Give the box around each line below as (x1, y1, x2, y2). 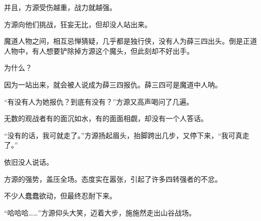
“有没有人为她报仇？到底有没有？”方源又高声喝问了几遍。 (4, 96, 194, 106)
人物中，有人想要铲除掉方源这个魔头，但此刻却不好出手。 (4, 45, 194, 56)
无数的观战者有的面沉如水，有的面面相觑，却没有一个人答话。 (4, 113, 208, 124)
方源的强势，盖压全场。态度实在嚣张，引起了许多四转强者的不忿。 (4, 173, 222, 184)
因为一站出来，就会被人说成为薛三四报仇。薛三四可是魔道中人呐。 (4, 79, 222, 89)
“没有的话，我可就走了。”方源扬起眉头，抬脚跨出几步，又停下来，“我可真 (4, 130, 242, 140)
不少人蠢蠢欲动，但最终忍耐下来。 (4, 190, 116, 201)
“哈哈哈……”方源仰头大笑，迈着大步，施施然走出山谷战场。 (4, 207, 196, 217)
